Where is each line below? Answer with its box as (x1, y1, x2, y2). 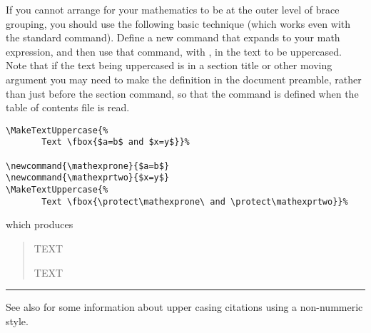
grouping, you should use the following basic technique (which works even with (6, 16, 351, 31)
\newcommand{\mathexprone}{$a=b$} (6, 160, 170, 171)
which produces (6, 217, 73, 232)
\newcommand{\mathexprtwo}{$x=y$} (6, 173, 170, 183)
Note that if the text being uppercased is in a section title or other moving (6, 58, 332, 73)
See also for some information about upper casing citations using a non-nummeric (6, 299, 363, 314)
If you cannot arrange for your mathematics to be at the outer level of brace (6, 2, 340, 16)
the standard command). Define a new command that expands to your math (6, 30, 340, 45)
